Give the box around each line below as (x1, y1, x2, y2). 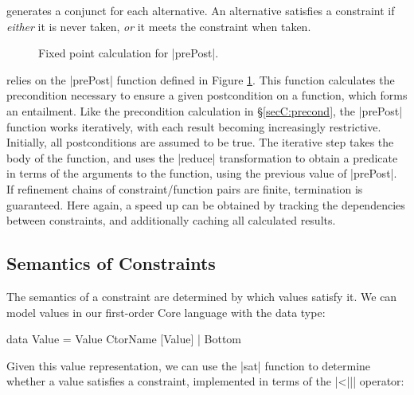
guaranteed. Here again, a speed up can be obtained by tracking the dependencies (6, 196, 405, 213)
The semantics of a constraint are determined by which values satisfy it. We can (6, 287, 397, 304)
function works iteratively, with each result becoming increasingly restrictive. (6, 118, 381, 135)
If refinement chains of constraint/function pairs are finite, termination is (6, 180, 363, 197)
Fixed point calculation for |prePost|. (38, 45, 219, 61)
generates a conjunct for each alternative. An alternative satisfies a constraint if (6, 2, 395, 18)
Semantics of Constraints (6, 251, 216, 276)
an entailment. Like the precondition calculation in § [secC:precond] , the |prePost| (6, 102, 403, 119)
